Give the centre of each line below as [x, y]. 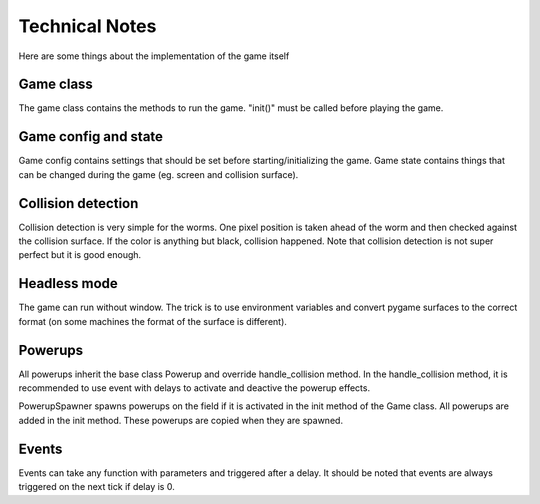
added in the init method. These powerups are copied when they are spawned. [181, 420]
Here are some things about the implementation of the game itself [154, 56]
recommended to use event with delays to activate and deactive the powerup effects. [194, 388]
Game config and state [91, 136]
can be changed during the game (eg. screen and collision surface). [158, 174]
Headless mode [68, 283]
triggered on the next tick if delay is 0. [96, 487]
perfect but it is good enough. [80, 255]
